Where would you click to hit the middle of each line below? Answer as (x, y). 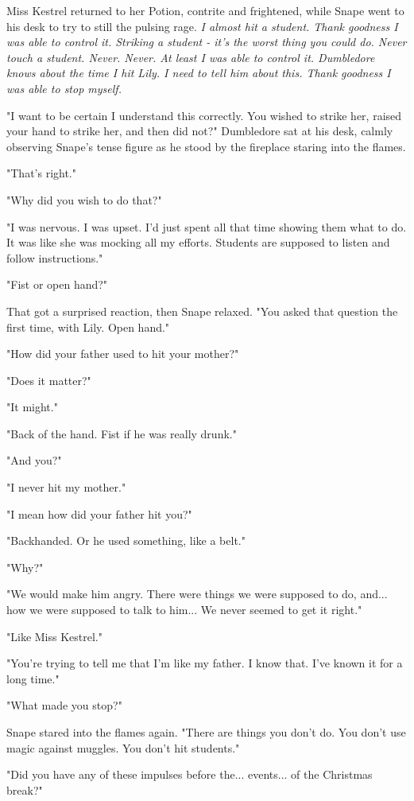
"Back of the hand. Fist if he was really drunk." (122, 433)
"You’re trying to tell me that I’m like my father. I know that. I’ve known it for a (205, 663)
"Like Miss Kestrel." (54, 636)
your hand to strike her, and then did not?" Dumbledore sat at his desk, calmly (200, 131)
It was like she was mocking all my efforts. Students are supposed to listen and (198, 242)
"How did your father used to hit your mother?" (123, 354)
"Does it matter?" (49, 380)
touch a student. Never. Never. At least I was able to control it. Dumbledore (191, 57)
